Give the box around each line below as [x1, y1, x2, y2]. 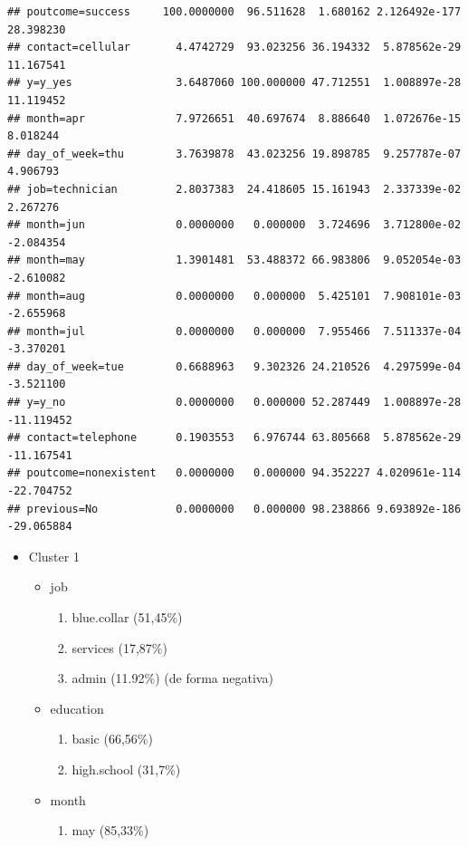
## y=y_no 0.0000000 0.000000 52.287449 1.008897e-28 [7, 396, 462, 409]
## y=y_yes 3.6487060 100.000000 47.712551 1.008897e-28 [7, 76, 462, 90]
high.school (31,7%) [72, 759, 181, 778]
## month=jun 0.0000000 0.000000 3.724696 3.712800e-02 [7, 218, 462, 232]
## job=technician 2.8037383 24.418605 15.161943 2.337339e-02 [7, 182, 462, 196]
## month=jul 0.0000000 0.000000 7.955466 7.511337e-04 [7, 324, 462, 338]
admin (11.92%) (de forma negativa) [72, 668, 273, 687]
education [50, 698, 104, 717]
